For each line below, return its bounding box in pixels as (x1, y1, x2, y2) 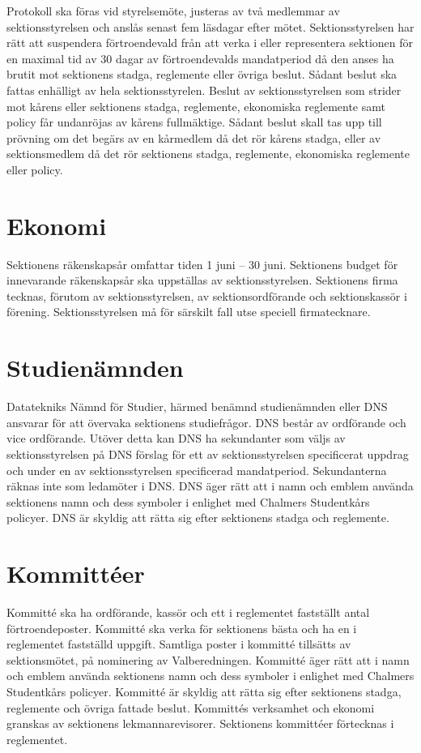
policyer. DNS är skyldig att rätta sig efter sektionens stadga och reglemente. (6, 509, 389, 526)
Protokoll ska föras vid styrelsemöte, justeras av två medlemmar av (6, 2, 340, 19)
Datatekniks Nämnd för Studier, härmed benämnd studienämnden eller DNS (6, 398, 388, 415)
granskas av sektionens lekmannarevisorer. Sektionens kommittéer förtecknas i (6, 715, 394, 732)
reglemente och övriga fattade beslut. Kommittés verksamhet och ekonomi (6, 699, 375, 716)
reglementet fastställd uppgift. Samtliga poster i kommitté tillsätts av (6, 635, 351, 652)
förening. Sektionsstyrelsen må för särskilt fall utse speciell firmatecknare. (6, 303, 371, 320)
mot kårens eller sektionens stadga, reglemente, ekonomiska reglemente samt (6, 97, 385, 114)
